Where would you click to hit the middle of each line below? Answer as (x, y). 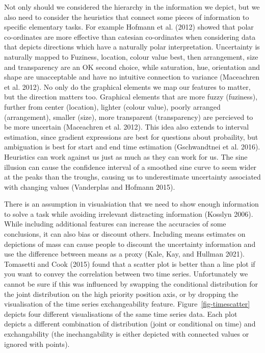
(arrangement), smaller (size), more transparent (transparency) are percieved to (129, 117)
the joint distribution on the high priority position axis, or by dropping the (121, 294)
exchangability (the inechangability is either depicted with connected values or (127, 334)
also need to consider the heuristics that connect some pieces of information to (127, 17)
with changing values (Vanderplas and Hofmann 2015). (90, 186)
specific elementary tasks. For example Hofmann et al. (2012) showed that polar (129, 27)
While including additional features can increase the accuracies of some (115, 224)
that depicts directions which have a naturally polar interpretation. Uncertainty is (132, 47)
